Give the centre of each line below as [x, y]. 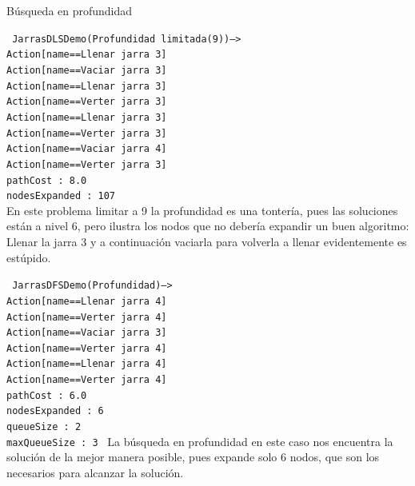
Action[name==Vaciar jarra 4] [87, 149]
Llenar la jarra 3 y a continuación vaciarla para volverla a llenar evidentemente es [207, 241]
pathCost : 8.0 [47, 180]
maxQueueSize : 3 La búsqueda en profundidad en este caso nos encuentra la [200, 441]
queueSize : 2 [44, 427]
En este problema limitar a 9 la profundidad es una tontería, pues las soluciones [202, 210]
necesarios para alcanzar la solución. [95, 472]
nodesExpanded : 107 [61, 196]
